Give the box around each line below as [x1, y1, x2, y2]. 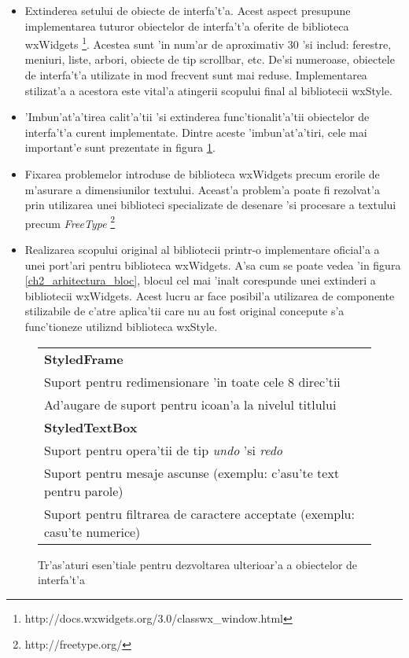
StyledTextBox [44, 417, 138, 436]
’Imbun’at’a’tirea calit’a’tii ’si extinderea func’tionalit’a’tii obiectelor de [24, 108, 370, 125]
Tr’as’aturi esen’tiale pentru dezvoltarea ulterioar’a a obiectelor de [38, 556, 358, 572]
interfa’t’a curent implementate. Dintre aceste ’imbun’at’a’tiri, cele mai [24, 123, 367, 140]
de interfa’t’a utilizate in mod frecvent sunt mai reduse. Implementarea [24, 67, 367, 83]
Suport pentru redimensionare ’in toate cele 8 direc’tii [44, 372, 341, 391]
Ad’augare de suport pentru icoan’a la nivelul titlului [44, 395, 337, 414]
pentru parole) [44, 481, 123, 500]
